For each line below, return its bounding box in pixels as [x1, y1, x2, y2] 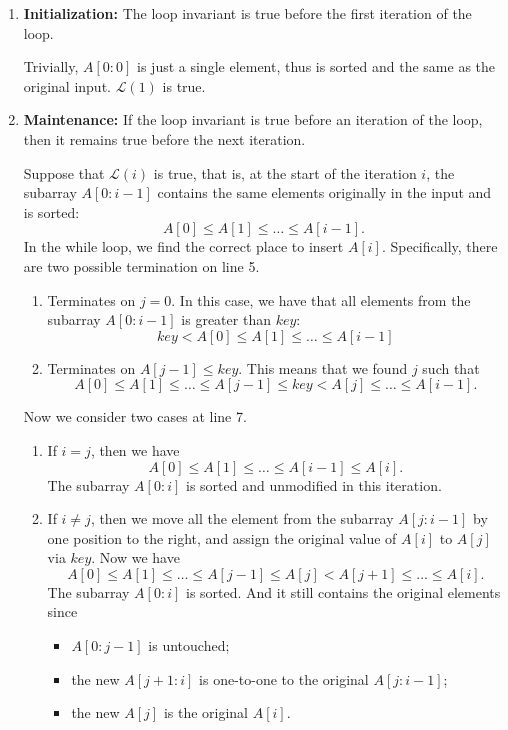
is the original [163, 702, 249, 723]
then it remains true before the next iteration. [23, 128, 306, 149]
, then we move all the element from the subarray [90, 508, 394, 529]
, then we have [90, 439, 180, 460]
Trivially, [23, 56, 79, 77]
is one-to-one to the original [199, 668, 369, 689]
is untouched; [148, 635, 230, 656]
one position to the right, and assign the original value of [47, 527, 397, 548]
